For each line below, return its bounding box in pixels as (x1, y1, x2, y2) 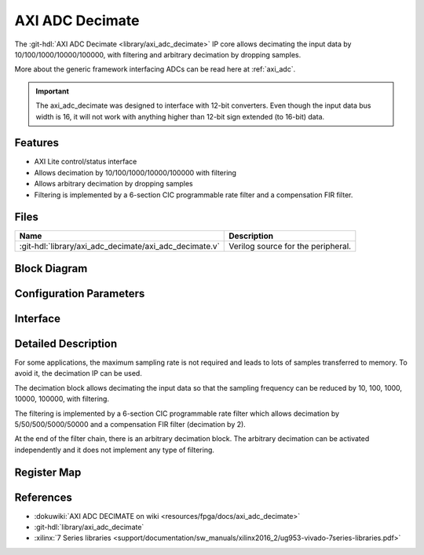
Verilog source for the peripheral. (228, 241, 352, 252)
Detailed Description (14, 336, 118, 350)
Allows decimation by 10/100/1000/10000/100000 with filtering (34, 167, 237, 177)
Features (14, 136, 59, 149)
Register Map (14, 465, 82, 479)
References (14, 491, 72, 504)
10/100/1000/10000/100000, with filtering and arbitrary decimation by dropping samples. (14, 50, 302, 59)
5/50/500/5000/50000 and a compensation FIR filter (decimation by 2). (14, 420, 247, 428)
